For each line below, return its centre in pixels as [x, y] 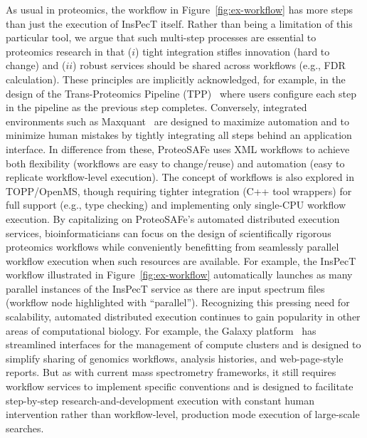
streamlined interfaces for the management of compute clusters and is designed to [183, 344]
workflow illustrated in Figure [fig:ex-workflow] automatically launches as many [179, 275]
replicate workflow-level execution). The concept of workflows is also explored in [180, 177]
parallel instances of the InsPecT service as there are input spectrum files [165, 288]
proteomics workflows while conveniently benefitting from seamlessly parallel [172, 247]
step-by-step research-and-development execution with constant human [160, 400]
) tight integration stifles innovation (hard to [233, 51]
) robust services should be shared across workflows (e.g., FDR [209, 65]
